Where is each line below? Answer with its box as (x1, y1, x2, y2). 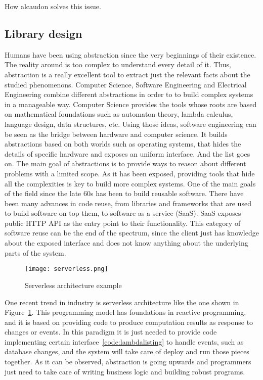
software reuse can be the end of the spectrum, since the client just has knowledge (5, 227, 259, 238)
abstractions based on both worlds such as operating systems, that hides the (5, 138, 241, 149)
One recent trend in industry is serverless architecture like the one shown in (5, 297, 239, 307)
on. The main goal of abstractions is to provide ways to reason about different (5, 158, 246, 169)
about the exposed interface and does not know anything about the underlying (5, 238, 248, 248)
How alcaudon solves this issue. (5, 1, 101, 11)
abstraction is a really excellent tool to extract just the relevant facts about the (5, 69, 250, 79)
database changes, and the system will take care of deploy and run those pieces (5, 346, 249, 357)
